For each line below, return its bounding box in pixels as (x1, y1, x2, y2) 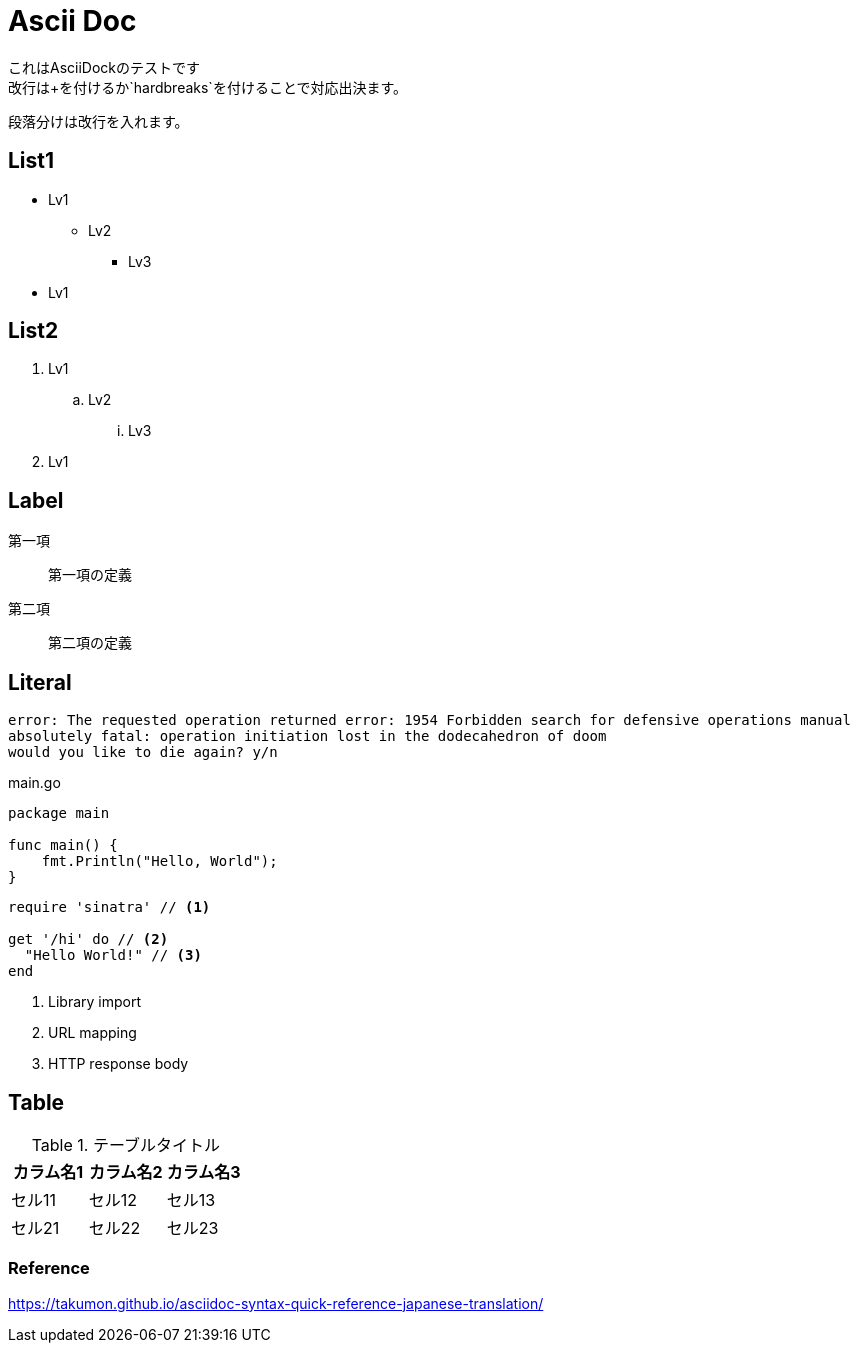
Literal (8, 669, 72, 695)
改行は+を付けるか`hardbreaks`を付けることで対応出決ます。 (8, 78, 408, 96)
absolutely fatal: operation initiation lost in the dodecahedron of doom (8, 728, 607, 745)
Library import (48, 993, 141, 1011)
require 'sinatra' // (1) (8, 899, 211, 916)
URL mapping (48, 1024, 137, 1042)
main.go (8, 774, 61, 792)
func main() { (8, 837, 118, 854)
